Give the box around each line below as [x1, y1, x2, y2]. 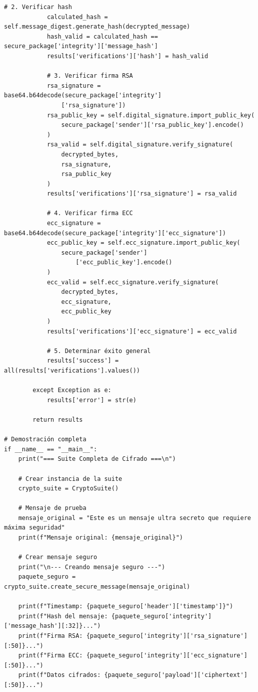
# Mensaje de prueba [18, 504, 86, 512]
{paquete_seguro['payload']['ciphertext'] [104, 671, 247, 679]
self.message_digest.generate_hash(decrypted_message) [4, 23, 190, 31]
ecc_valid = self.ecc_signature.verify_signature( [46, 278, 219, 286]
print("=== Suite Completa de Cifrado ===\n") [18, 455, 176, 463]
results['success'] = [46, 357, 119, 365]
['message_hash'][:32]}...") [4, 622, 101, 630]
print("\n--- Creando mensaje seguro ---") [18, 563, 165, 571]
